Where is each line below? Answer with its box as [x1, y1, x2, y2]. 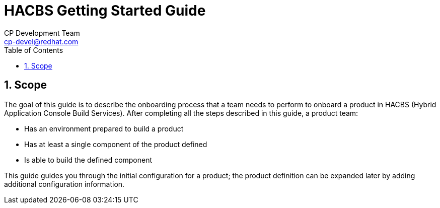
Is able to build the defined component [24, 155, 153, 164]
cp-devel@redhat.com [4, 37, 79, 46]
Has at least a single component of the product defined [24, 140, 207, 149]
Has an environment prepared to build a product [24, 124, 184, 133]
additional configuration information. [4, 179, 125, 188]
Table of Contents [4, 45, 63, 54]
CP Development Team [4, 28, 80, 37]
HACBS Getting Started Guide [4, 2, 206, 19]
